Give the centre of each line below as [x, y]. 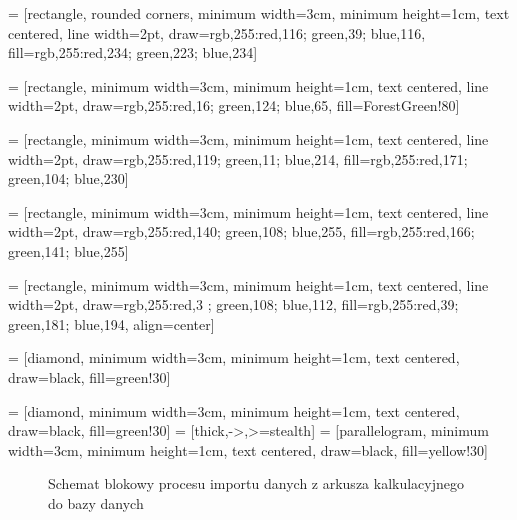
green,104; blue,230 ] [68, 178]
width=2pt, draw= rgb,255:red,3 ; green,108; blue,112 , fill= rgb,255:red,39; [233, 304]
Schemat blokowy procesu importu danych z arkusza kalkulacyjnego [256, 483]
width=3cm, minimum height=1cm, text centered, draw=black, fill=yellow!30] [248, 449]
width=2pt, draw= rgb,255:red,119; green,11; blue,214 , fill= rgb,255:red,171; [238, 158]
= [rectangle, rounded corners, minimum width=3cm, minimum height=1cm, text [259, 13]
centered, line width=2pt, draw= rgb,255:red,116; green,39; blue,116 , [217, 32]
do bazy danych [96, 502]
